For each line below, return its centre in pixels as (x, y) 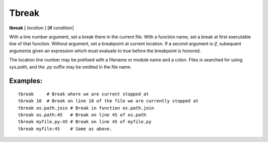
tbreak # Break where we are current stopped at (83, 94)
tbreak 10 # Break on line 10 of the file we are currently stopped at (108, 101)
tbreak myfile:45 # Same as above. (65, 129)
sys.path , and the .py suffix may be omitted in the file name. (70, 67)
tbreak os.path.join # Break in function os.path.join (86, 108)
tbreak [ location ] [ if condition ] (41, 28)
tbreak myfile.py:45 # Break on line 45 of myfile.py (85, 122)
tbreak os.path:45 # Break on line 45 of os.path (82, 115)
